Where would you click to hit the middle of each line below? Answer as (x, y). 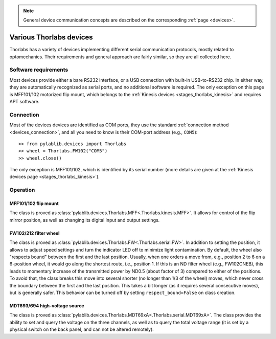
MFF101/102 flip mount (34, 204)
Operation (22, 190)
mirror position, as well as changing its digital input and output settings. (85, 220)
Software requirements (39, 70)
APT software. (25, 101)
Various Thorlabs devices (51, 38)
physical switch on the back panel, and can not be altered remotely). (82, 329)
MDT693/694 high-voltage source (47, 306)
